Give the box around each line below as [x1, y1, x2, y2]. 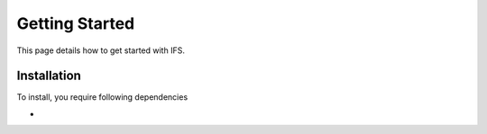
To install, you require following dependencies [16, 92, 188, 103]
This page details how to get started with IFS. [16, 45, 185, 56]
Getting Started [16, 13, 135, 33]
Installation [16, 68, 81, 84]
